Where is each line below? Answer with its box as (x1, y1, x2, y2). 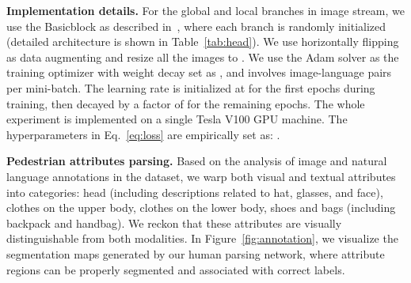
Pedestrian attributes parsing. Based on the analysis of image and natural (6, 153, 387, 169)
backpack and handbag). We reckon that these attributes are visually (6, 214, 342, 231)
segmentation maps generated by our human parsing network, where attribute (6, 245, 385, 262)
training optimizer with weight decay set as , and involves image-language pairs (6, 64, 392, 81)
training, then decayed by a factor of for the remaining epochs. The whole (6, 95, 365, 111)
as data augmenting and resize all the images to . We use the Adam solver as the (6, 48, 399, 65)
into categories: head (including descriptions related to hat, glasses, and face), (6, 183, 383, 200)
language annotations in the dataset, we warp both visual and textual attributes (6, 168, 396, 184)
